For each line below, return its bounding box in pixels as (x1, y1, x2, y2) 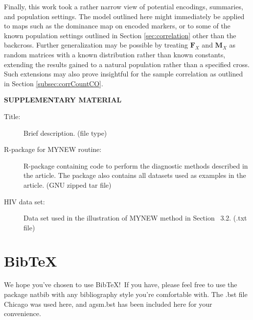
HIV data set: (4, 196, 45, 206)
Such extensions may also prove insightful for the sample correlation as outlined (4, 69, 243, 79)
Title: (4, 111, 21, 121)
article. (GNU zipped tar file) (23, 179, 112, 190)
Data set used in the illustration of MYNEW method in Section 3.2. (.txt (23, 213, 247, 223)
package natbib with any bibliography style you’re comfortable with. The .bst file (4, 289, 248, 299)
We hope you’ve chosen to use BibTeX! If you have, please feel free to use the (4, 279, 237, 290)
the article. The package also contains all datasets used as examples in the (23, 170, 246, 180)
